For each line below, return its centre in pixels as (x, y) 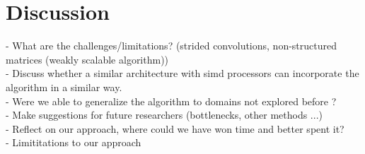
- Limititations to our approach (74, 142)
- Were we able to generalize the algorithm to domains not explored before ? (171, 101)
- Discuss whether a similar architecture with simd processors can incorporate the (182, 73)
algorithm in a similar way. (64, 87)
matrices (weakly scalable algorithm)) (87, 59)
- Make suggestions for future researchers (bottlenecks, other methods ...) (164, 115)
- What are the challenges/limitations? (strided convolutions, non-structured (172, 46)
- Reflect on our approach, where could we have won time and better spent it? (175, 128)
